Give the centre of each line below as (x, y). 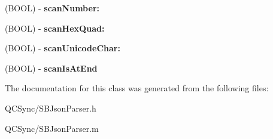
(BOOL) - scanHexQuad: (55, 28)
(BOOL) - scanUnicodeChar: (63, 48)
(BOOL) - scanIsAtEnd (51, 68)
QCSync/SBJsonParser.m (52, 128)
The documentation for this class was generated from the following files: (137, 88)
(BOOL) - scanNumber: (52, 8)
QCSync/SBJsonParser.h (51, 108)
